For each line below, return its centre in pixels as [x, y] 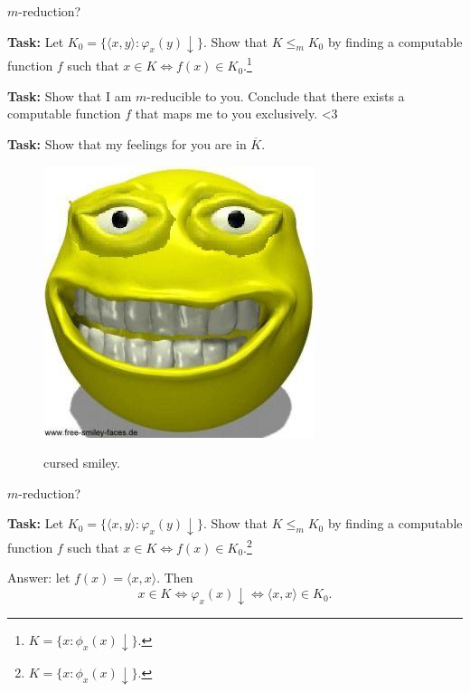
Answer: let [39, 578]
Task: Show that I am [70, 95]
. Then [175, 578]
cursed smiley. [82, 463]
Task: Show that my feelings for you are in [127, 143]
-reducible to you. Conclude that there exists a [276, 95]
